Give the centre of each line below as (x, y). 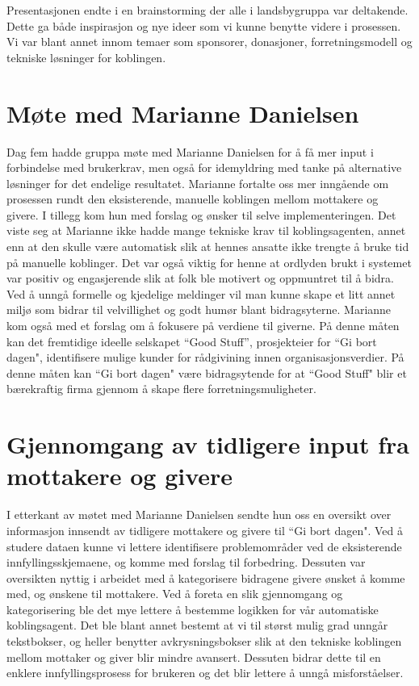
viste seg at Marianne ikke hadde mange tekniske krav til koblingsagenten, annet (206, 230)
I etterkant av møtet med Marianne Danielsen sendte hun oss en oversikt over (199, 514)
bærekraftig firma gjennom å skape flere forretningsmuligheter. (161, 389)
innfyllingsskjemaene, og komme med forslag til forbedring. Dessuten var (186, 562)
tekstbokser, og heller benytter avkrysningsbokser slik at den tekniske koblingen (204, 641)
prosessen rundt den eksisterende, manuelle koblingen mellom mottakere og (193, 199)
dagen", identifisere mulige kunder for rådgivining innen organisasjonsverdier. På (205, 357)
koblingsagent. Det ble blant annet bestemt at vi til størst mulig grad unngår (197, 625)
